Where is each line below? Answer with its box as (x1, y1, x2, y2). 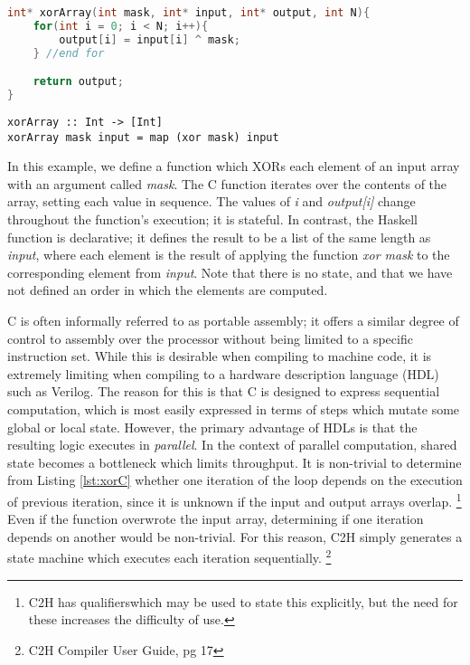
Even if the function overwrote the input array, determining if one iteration (7, 509, 424, 528)
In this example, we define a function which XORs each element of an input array (7, 157, 460, 176)
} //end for (33, 46, 105, 60)
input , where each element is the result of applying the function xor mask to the (7, 245, 450, 264)
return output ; (33, 75, 124, 89)
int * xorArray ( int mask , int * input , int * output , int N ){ (7, 6, 371, 19)
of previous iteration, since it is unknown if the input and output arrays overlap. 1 (7, 489, 462, 510)
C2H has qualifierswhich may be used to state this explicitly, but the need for (28, 592, 458, 611)
